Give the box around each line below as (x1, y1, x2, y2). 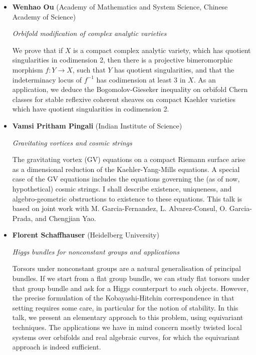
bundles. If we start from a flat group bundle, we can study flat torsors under (12, 273, 250, 283)
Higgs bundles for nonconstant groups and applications (12, 246, 179, 256)
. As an (193, 74, 216, 84)
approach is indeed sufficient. (12, 341, 101, 352)
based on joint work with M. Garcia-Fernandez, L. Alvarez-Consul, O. (12, 203, 227, 213)
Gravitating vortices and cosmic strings (12, 137, 132, 147)
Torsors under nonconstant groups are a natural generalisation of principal (12, 263, 241, 273)
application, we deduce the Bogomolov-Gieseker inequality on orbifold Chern (12, 84, 248, 94)
